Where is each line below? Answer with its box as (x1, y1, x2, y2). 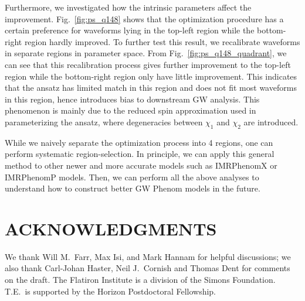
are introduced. (243, 115, 299, 128)
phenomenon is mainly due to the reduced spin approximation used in (5, 104, 256, 117)
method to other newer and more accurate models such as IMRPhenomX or (5, 159, 277, 171)
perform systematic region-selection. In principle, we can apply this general (5, 148, 274, 160)
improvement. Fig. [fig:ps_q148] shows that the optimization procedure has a (5, 12, 284, 25)
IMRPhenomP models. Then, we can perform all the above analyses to (5, 170, 259, 183)
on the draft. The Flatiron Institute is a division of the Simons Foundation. (5, 273, 276, 286)
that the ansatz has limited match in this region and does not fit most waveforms (5, 81, 297, 94)
